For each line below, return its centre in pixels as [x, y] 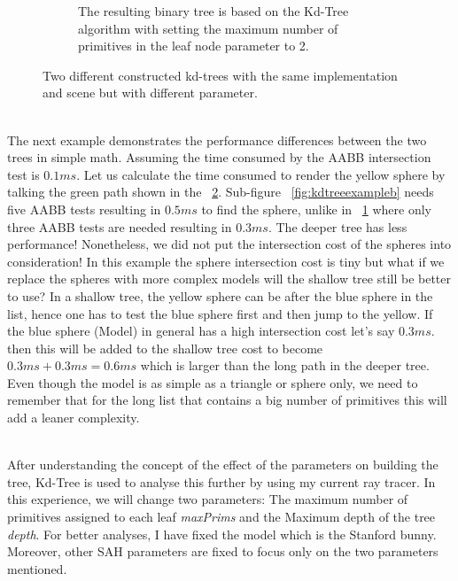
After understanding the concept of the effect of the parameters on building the [223, 465]
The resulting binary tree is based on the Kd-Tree [213, 11]
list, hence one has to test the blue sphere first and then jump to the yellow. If [220, 313]
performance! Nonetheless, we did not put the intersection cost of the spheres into [229, 244]
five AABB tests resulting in [84, 209]
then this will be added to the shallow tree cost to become [165, 348]
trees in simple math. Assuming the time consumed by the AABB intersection [219, 157]
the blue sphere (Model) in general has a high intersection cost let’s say [201, 331]
